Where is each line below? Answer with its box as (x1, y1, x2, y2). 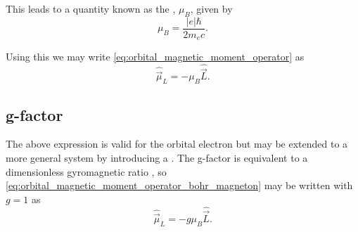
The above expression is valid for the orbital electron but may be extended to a (6, 136, 348, 151)
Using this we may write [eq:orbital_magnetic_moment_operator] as (6, 49, 305, 64)
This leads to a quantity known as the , (6, 1, 176, 15)
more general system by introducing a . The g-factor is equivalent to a (6, 150, 308, 165)
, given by (190, 1, 233, 15)
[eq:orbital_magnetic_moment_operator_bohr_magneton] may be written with (6, 178, 353, 193)
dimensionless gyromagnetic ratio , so (6, 164, 167, 179)
